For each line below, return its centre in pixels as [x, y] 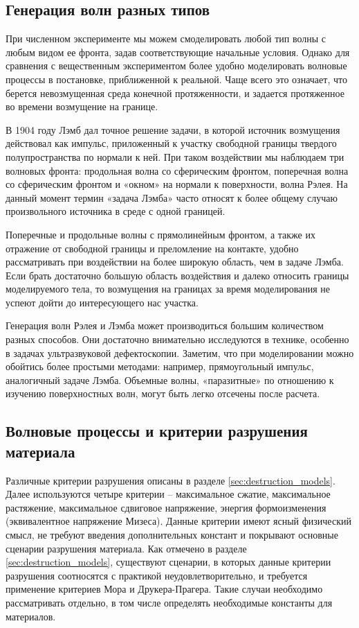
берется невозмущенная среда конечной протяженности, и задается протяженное [175, 93]
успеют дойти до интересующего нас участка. [102, 302]
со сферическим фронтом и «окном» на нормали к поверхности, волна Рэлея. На [177, 184]
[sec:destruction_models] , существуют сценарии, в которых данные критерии [168, 562]
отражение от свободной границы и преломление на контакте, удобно [152, 248]
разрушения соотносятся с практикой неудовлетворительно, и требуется [157, 575]
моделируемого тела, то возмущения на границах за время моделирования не [168, 289]
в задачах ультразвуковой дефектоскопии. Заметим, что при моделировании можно [180, 352]
